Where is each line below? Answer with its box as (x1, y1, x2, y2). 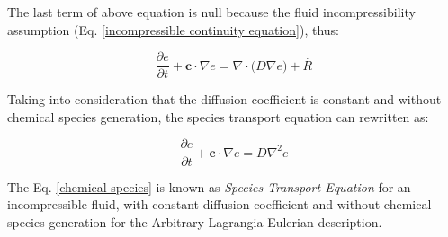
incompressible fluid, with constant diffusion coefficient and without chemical (7, 195, 432, 214)
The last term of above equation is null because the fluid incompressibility (7, 3, 416, 21)
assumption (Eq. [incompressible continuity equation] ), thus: (7, 20, 339, 39)
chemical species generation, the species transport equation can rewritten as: (7, 107, 429, 126)
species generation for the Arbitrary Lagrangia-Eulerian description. (7, 212, 382, 231)
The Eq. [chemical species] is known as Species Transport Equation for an (7, 177, 411, 196)
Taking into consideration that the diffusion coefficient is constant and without (7, 90, 442, 109)
